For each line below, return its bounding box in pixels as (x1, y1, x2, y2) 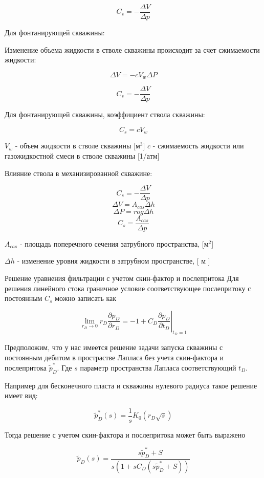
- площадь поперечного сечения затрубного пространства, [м (19, 238, 209, 249)
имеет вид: (5, 390, 38, 401)
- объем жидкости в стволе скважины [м (15, 140, 140, 151)
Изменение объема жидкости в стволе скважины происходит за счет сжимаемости (5, 44, 260, 55)
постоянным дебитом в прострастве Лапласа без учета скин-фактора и (5, 352, 224, 362)
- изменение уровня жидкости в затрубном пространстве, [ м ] (17, 255, 210, 266)
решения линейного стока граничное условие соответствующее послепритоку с (5, 283, 251, 293)
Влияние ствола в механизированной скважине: (5, 167, 152, 178)
